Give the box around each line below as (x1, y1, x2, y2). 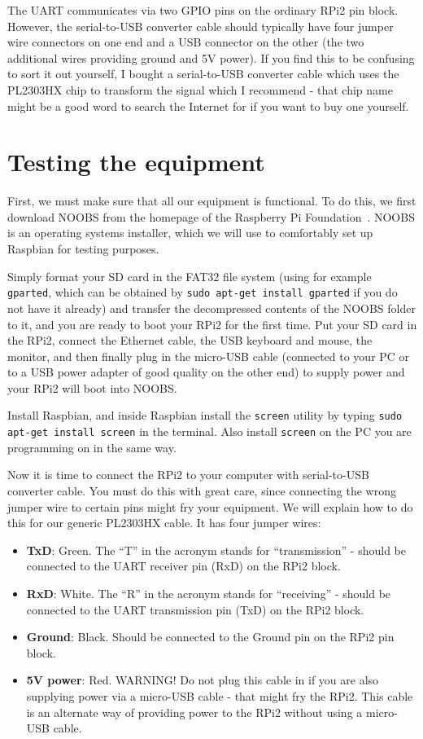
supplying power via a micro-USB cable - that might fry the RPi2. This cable (26, 687, 413, 704)
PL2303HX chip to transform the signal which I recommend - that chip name (7, 81, 393, 98)
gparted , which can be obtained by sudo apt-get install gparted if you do (7, 284, 398, 301)
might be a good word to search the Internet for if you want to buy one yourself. (7, 97, 409, 114)
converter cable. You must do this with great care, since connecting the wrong (7, 482, 396, 499)
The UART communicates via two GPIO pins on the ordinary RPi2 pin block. (7, 2, 399, 18)
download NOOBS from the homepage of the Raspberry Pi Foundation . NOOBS (7, 208, 415, 225)
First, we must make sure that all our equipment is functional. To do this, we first (7, 192, 416, 209)
